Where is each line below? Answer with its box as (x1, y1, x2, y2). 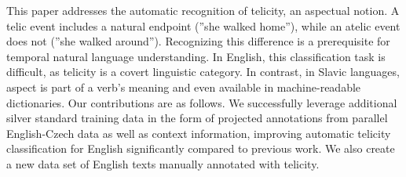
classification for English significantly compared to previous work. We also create (6, 140, 395, 157)
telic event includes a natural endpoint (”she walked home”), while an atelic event (6, 17, 401, 34)
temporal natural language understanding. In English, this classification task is (6, 48, 386, 64)
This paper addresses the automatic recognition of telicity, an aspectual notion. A (6, 2, 400, 18)
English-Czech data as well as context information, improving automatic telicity (6, 125, 391, 141)
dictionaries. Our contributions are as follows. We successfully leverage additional (6, 94, 397, 110)
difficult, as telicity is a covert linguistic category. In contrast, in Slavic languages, (6, 63, 400, 80)
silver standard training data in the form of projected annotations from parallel (6, 110, 388, 126)
